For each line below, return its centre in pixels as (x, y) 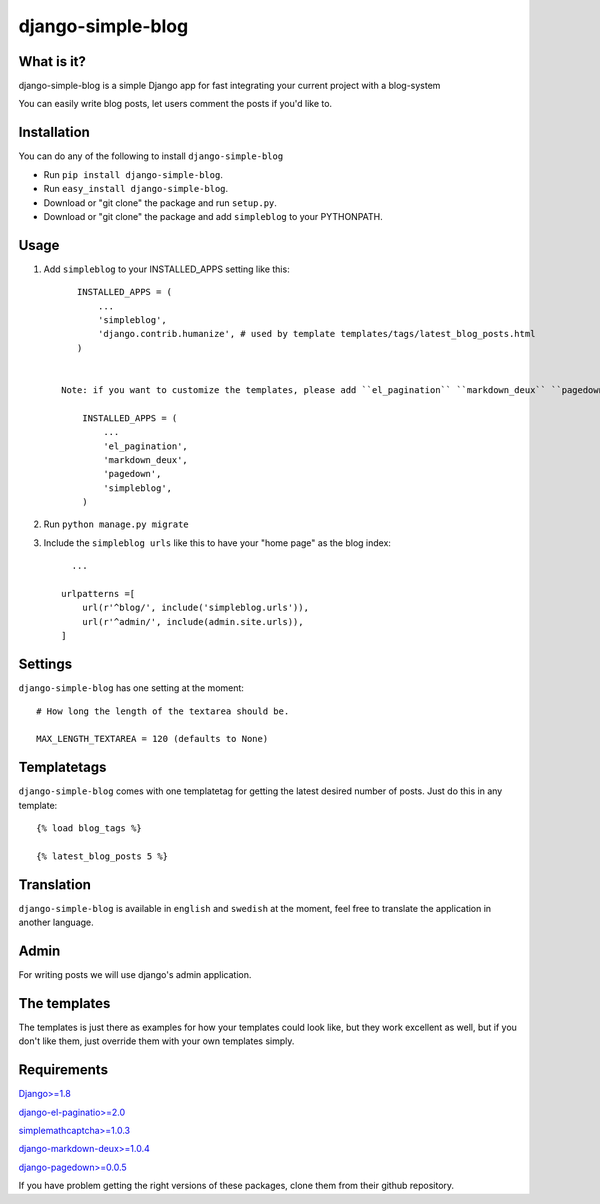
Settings (45, 664)
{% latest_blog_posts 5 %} (102, 856)
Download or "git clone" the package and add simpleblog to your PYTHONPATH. (213, 216)
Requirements (63, 1070)
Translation (55, 884)
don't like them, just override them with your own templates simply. (156, 1041)
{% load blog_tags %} (89, 828)
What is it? (52, 61)
